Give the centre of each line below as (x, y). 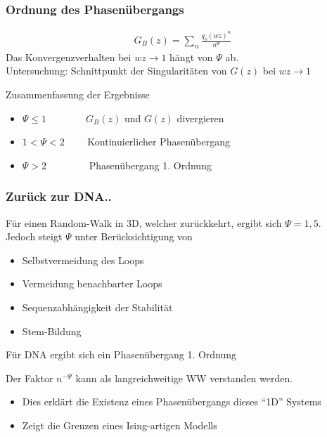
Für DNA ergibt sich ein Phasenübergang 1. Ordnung (121, 354)
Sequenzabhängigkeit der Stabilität (97, 307)
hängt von (191, 57)
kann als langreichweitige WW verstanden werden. (184, 378)
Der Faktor (30, 378)
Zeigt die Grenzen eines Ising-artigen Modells (120, 425)
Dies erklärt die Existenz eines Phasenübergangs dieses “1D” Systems (172, 402)
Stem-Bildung (52, 331)
